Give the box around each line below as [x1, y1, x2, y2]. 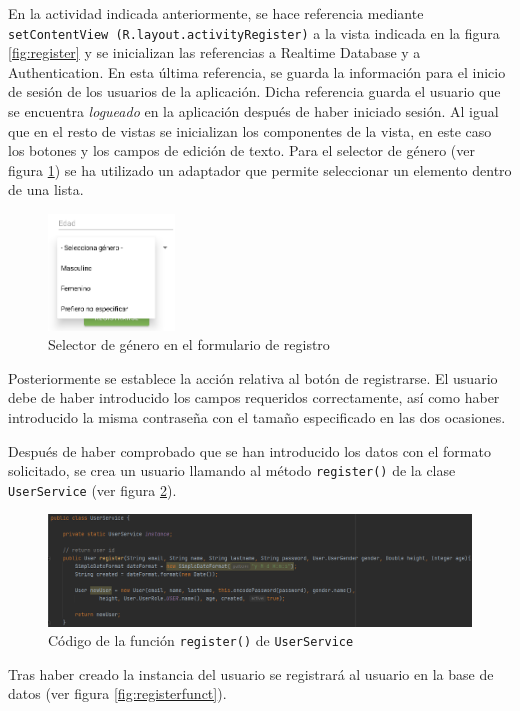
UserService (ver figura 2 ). [8, 479, 177, 500]
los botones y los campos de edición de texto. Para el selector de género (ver [8, 140, 475, 161]
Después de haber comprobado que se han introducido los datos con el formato [8, 440, 491, 461]
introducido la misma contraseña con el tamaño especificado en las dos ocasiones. [8, 406, 506, 427]
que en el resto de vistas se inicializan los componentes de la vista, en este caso [8, 120, 492, 141]
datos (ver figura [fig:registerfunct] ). [8, 683, 227, 704]
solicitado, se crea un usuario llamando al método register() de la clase [8, 460, 456, 481]
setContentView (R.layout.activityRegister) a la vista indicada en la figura [8, 22, 500, 43]
